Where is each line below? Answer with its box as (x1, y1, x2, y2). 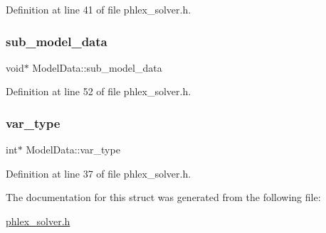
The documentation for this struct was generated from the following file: (6, 190, 321, 205)
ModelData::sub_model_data (32, 60, 162, 75)
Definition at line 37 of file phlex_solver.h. (6, 166, 191, 180)
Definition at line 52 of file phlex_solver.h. (6, 84, 191, 99)
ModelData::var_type (26, 142, 120, 157)
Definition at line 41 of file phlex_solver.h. (6, 2, 191, 16)
